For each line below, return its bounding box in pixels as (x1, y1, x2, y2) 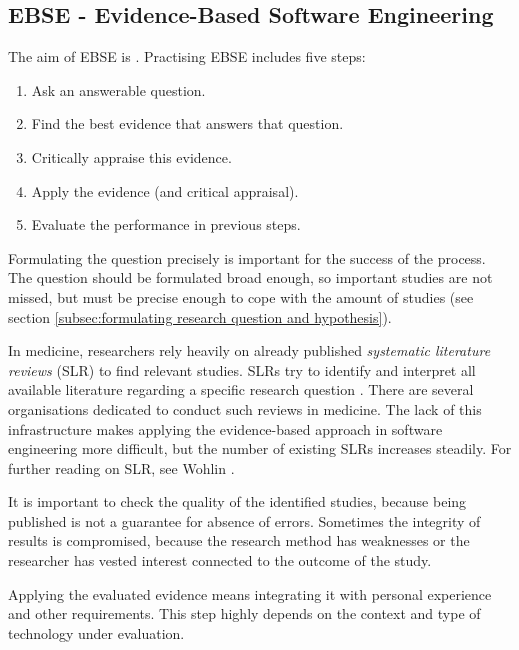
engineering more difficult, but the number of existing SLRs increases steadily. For (8, 438, 512, 459)
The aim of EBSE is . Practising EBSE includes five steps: (8, 46, 366, 67)
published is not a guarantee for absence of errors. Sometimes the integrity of (8, 510, 481, 531)
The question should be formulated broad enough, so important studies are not (8, 267, 493, 288)
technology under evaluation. (8, 622, 185, 643)
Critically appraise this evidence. (31, 146, 232, 167)
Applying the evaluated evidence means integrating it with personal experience (8, 583, 492, 604)
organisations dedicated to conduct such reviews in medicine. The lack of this (8, 398, 482, 419)
